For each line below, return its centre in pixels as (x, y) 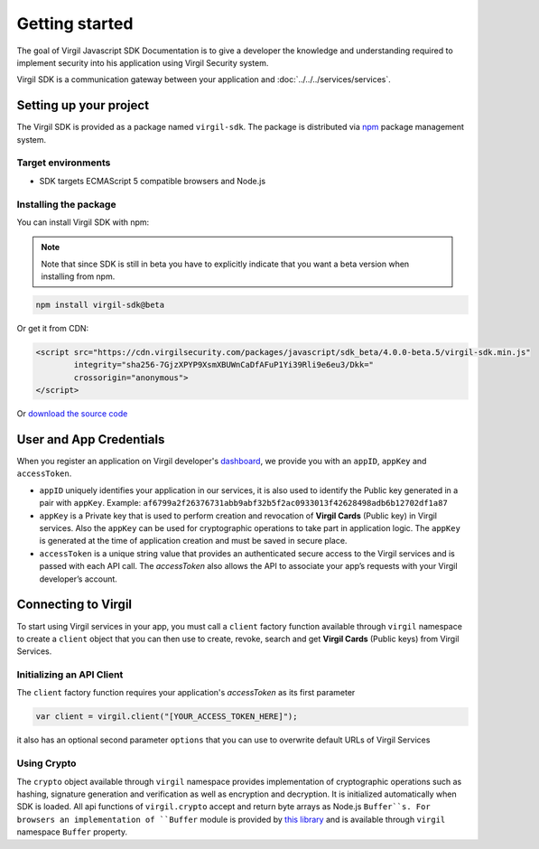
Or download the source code (72, 414)
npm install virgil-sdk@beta (100, 305)
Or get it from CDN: (53, 329)
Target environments (64, 163)
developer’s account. (78, 579)
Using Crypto (46, 763)
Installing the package (66, 204)
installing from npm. (78, 276)
